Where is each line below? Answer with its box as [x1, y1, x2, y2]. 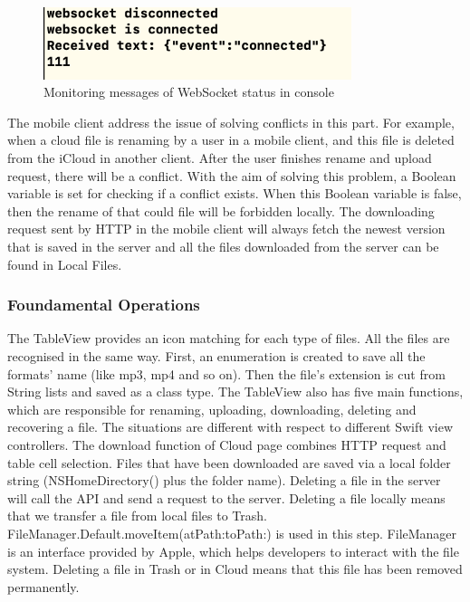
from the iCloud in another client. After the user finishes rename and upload [7, 148, 432, 167]
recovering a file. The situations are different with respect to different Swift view [7, 417, 453, 436]
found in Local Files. [7, 254, 122, 273]
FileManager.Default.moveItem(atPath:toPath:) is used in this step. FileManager [7, 523, 457, 542]
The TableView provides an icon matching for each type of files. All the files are [7, 329, 450, 348]
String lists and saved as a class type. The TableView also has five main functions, [7, 382, 464, 401]
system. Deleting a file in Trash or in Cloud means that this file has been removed [7, 559, 463, 578]
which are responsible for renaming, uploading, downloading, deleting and [7, 399, 417, 418]
